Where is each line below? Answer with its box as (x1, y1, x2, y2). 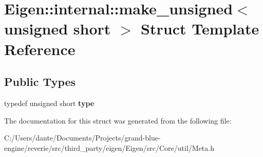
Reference (4, 38, 76, 59)
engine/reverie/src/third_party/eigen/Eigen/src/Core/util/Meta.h (4, 142, 214, 153)
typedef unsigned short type (4, 97, 95, 108)
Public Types (4, 74, 76, 90)
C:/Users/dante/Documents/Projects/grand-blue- (4, 132, 161, 143)
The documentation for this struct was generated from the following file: (4, 115, 232, 126)
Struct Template (141, 18, 259, 39)
